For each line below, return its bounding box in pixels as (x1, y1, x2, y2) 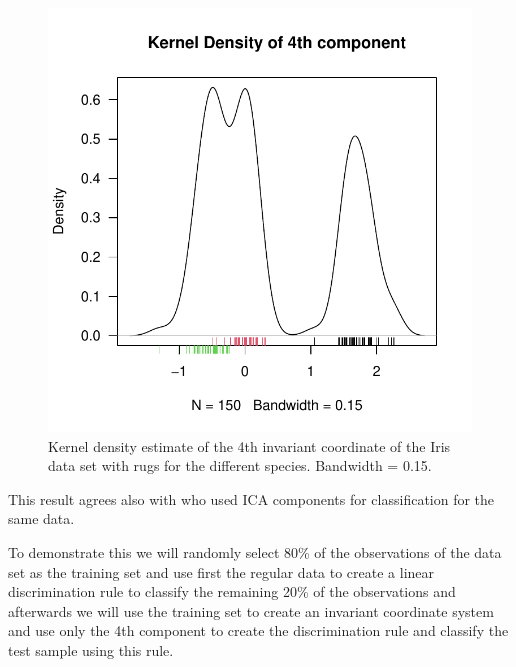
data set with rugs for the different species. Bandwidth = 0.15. (48, 455, 432, 476)
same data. (8, 508, 75, 529)
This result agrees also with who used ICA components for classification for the (8, 488, 495, 509)
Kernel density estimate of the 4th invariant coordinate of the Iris (48, 435, 451, 456)
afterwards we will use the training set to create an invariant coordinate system (8, 600, 494, 621)
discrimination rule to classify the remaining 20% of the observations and (8, 581, 456, 602)
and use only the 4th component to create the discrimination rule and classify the (8, 620, 509, 641)
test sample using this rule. (8, 639, 174, 660)
